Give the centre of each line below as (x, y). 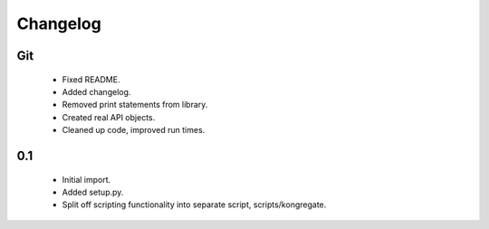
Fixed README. (91, 79)
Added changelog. (96, 91)
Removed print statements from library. (135, 105)
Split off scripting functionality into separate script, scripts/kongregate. (194, 205)
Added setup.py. (93, 192)
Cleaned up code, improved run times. (134, 130)
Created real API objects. (109, 117)
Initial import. (86, 179)
